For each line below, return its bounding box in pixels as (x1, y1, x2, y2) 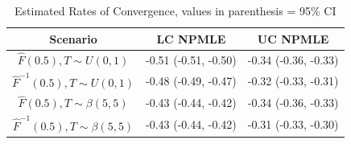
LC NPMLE (156, 30, 226, 47)
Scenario (49, 30, 97, 47)
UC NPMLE (257, 30, 329, 47)
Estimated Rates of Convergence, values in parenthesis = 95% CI (14, 2, 337, 19)
